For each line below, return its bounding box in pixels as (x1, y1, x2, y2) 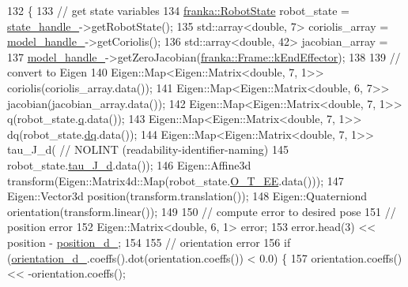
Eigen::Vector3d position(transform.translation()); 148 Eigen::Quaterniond (7, 188, 368, 204)
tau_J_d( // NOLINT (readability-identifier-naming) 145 (7, 141, 289, 158)
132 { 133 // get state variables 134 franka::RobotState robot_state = (7, 2, 350, 18)
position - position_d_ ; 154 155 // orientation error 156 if (7, 233, 291, 250)
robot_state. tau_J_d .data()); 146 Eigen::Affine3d (7, 156, 251, 173)
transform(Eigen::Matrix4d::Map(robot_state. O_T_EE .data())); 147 (7, 172, 344, 188)
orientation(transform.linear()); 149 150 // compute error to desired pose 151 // (7, 203, 396, 219)
